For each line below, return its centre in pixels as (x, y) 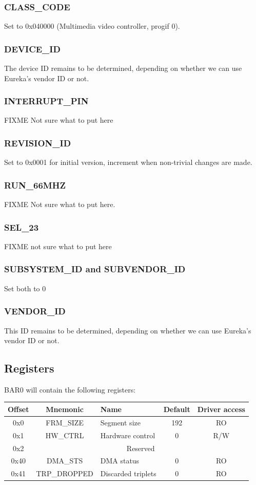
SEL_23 (22, 227)
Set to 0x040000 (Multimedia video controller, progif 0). (92, 26)
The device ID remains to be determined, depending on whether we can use (123, 68)
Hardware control (128, 435)
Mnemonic (65, 409)
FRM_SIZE (65, 422)
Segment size (120, 422)
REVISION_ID (38, 143)
